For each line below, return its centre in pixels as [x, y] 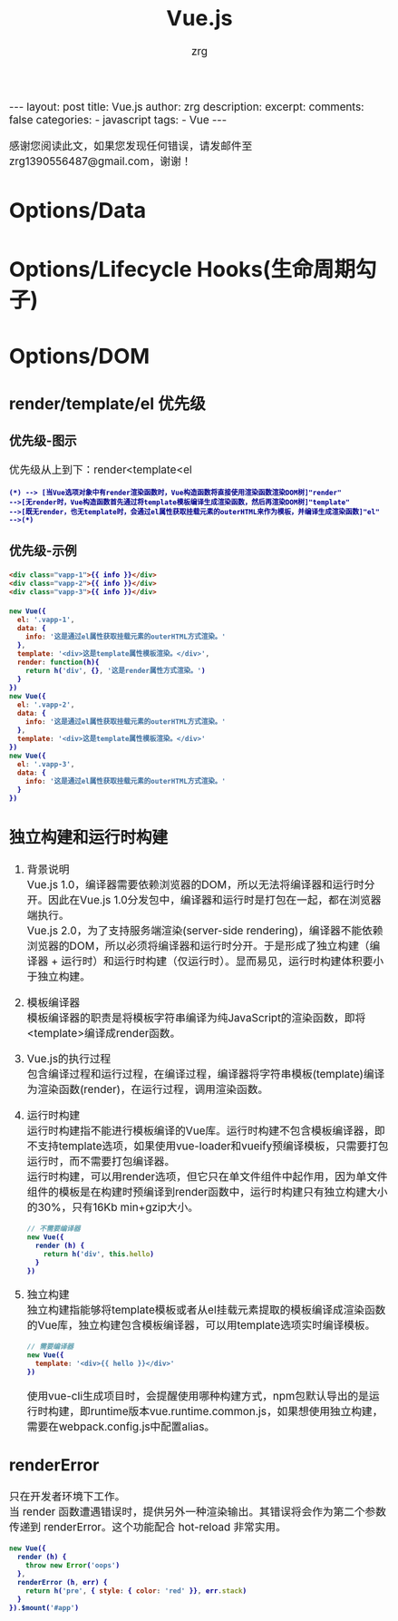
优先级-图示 [43, 441]
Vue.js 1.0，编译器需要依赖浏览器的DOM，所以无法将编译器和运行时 [195, 885]
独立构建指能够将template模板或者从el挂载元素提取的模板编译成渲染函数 [206, 1310]
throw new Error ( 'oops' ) [73, 1565]
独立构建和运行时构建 [89, 837]
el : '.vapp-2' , [46, 705]
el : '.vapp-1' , [46, 620]
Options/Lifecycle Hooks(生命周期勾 [193, 269]
